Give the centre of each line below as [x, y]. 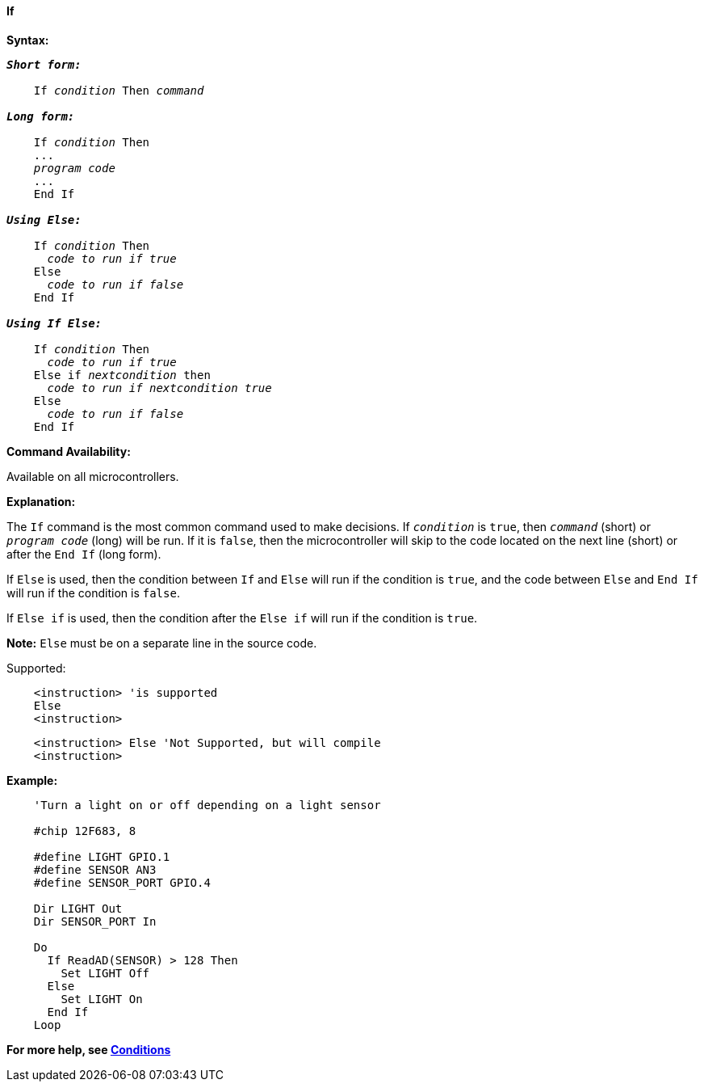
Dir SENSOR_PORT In [95, 921]
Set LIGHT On [102, 999]
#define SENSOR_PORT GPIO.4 [122, 882]
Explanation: [41, 501]
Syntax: [28, 40]
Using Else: [44, 219]
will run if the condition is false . [93, 592]
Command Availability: [69, 451]
